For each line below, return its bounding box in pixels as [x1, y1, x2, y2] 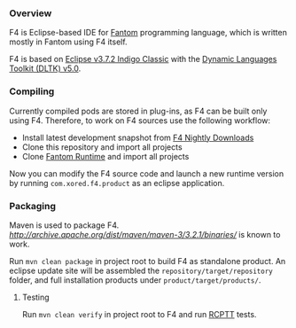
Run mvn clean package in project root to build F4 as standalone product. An [9, 255, 286, 266]
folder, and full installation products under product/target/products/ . [9, 274, 261, 285]
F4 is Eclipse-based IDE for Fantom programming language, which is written [9, 27, 288, 38]
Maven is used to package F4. [9, 220, 120, 230]
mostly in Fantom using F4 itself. [9, 36, 128, 47]
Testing [21, 292, 51, 302]
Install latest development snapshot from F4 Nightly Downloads [21, 132, 254, 143]
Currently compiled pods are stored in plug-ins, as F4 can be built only [9, 105, 268, 116]
